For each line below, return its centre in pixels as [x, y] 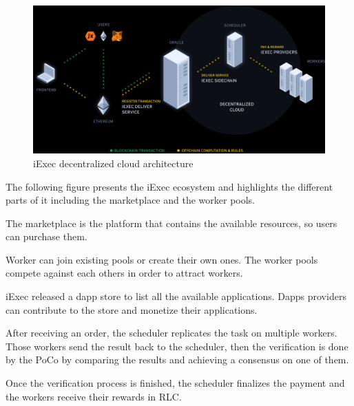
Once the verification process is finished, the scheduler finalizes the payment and [175, 383]
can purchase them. [46, 236]
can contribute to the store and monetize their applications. [132, 309]
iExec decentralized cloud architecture [113, 163]
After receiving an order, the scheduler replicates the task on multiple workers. [171, 333]
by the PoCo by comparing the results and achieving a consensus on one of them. [177, 360]
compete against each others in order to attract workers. [124, 273]
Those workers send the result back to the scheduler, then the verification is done [177, 346]
